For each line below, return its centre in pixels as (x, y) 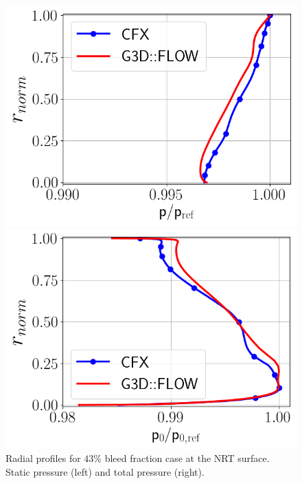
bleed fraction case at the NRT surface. (187, 458)
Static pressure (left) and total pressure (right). (105, 471)
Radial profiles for (43, 458)
